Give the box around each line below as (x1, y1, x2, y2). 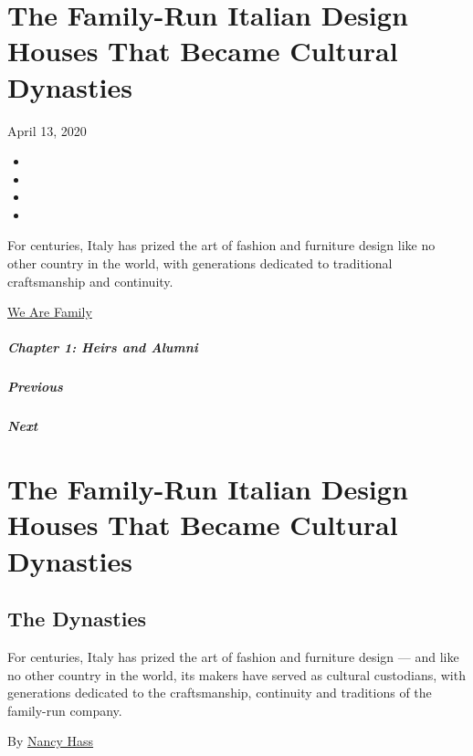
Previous (7, 377, 63, 396)
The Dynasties (7, 604, 146, 633)
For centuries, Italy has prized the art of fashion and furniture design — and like (7, 646, 459, 666)
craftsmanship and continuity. (7, 271, 173, 290)
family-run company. (7, 700, 122, 719)
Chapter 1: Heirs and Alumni (7, 338, 198, 357)
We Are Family (7, 302, 92, 321)
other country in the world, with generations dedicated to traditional (7, 254, 393, 273)
